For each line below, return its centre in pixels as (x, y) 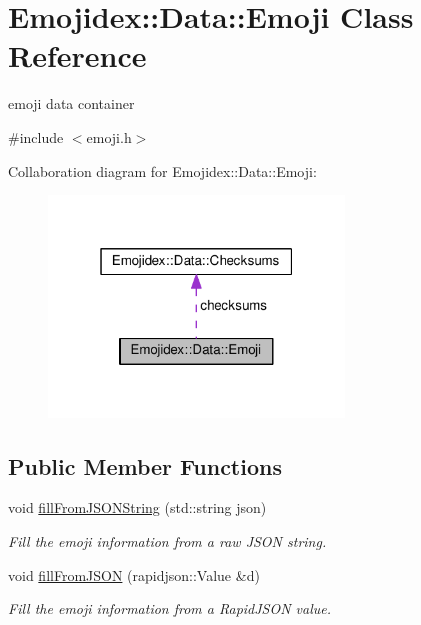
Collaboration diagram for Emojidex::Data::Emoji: (162, 170)
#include (36, 136)
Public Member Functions (145, 465)
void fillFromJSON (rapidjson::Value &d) (134, 574)
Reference (77, 55)
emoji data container (71, 103)
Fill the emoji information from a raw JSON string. (167, 541)
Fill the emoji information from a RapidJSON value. (170, 608)
